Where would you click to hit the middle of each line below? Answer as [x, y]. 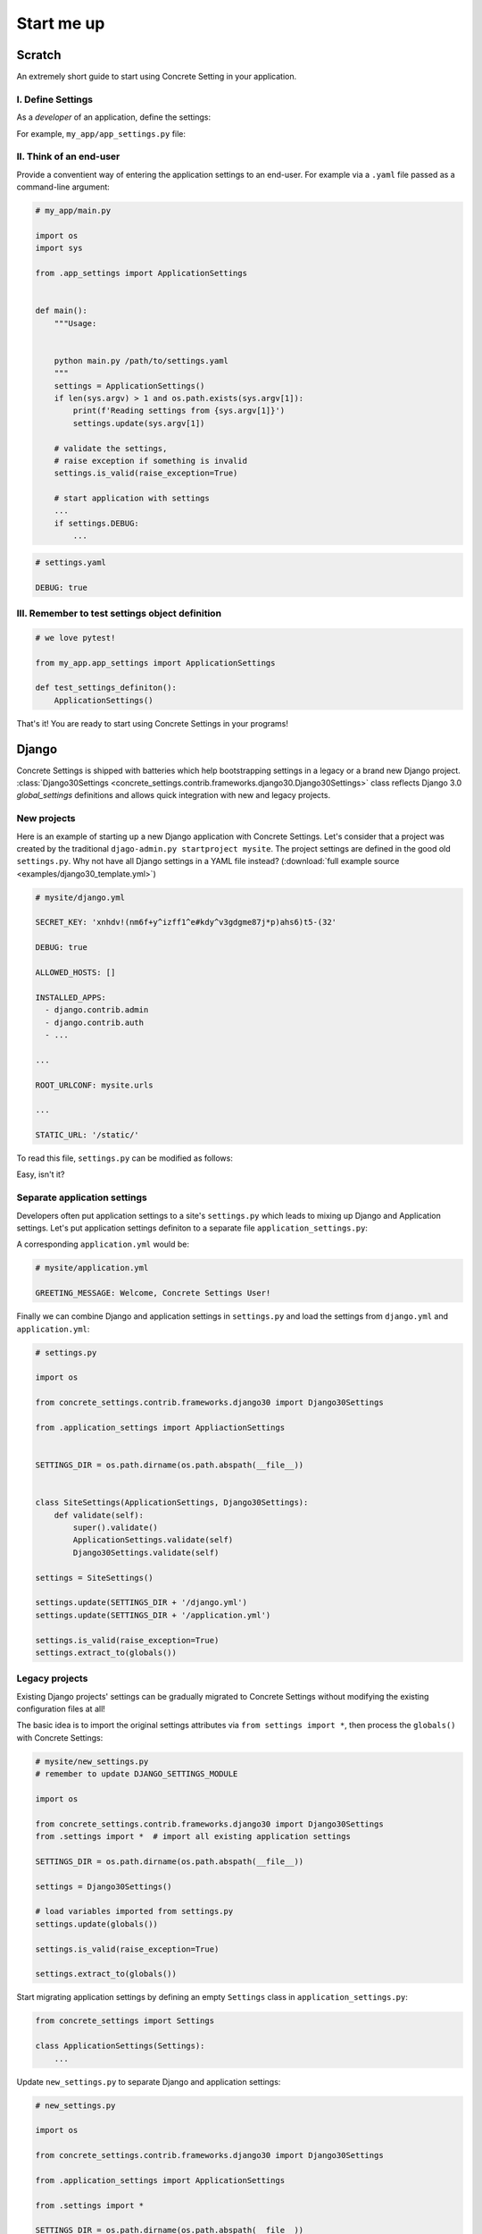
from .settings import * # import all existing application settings [193, 1837]
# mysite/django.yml [80, 897]
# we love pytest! [75, 638]
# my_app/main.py [73, 211]
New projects [46, 819]
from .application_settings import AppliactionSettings [160, 1427]
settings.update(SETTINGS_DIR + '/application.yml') [153, 1615]
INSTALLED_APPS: [71, 997]
